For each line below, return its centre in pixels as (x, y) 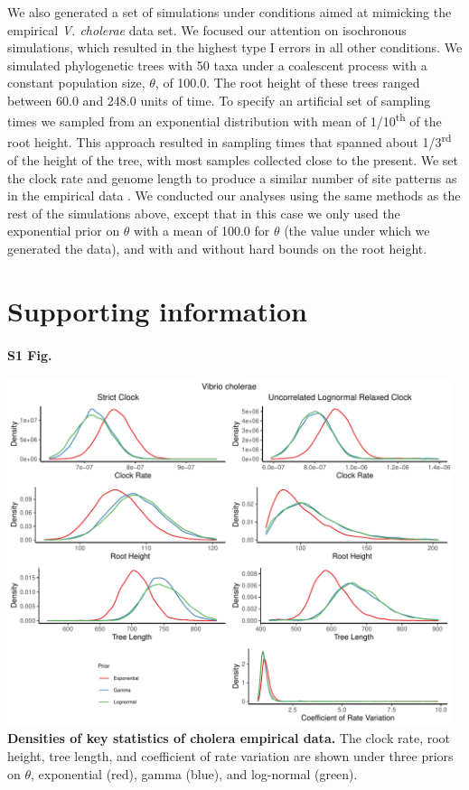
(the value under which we (357, 231)
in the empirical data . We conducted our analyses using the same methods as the (234, 195)
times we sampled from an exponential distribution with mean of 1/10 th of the (225, 120)
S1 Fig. (30, 354)
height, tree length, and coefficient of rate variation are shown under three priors (230, 755)
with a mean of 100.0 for (202, 231)
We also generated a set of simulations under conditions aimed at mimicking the (230, 12)
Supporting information (157, 310)
